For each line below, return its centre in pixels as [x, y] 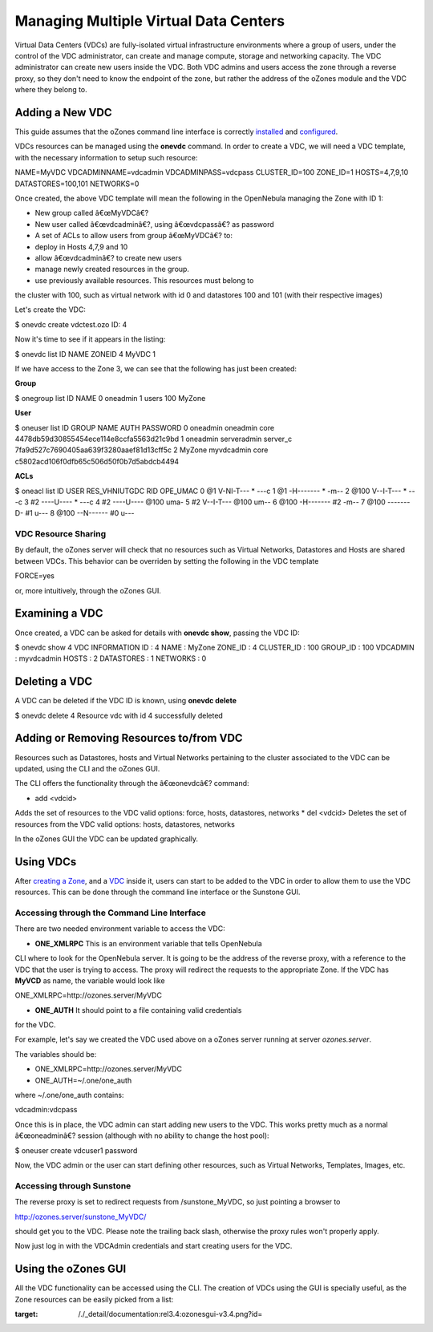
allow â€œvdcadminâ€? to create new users [108, 257]
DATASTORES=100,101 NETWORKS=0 [77, 184]
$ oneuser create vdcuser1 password [76, 1150]
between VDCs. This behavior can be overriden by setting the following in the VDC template [167, 561]
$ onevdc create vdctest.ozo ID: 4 [71, 324]
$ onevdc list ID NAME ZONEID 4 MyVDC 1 [85, 354]
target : [26, 1314]
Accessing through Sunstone [73, 1185]
